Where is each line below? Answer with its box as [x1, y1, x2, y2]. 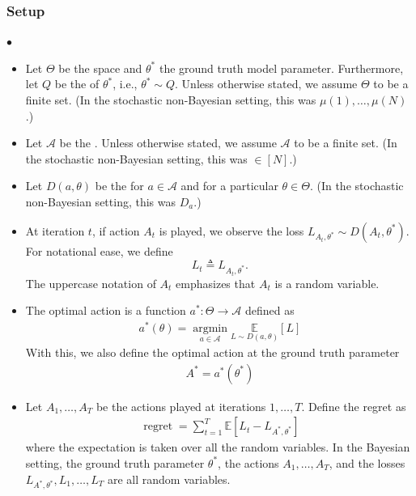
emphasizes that [176, 274, 256, 291]
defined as [244, 302, 295, 319]
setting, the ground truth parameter [25, 454, 205, 471]
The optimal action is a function [25, 302, 186, 319]
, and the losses [329, 454, 405, 471]
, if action [91, 222, 140, 239]
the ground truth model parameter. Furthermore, [159, 59, 404, 76]
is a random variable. [274, 274, 380, 291]
